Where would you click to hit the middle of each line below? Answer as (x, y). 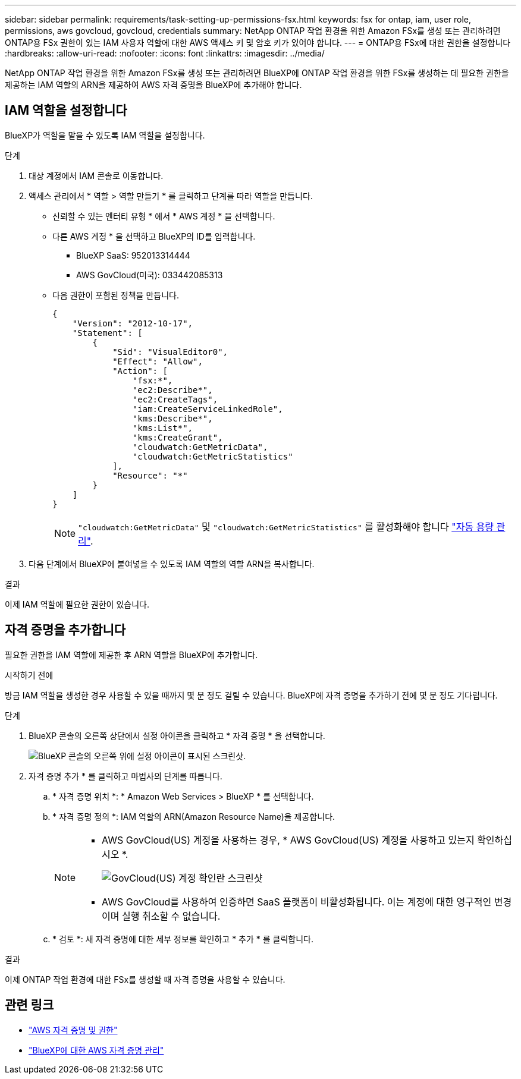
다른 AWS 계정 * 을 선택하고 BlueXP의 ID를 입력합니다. (154, 236)
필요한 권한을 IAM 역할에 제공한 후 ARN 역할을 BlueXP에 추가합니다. (131, 655)
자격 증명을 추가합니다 (65, 630)
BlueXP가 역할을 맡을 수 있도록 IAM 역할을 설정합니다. (105, 135)
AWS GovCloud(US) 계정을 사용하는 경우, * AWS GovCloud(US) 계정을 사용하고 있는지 (288, 840)
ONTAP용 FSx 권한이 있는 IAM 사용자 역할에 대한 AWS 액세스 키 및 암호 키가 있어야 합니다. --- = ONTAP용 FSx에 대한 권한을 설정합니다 (258, 43)
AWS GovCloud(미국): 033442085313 (150, 275)
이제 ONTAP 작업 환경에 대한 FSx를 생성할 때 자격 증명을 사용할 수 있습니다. (145, 979)
